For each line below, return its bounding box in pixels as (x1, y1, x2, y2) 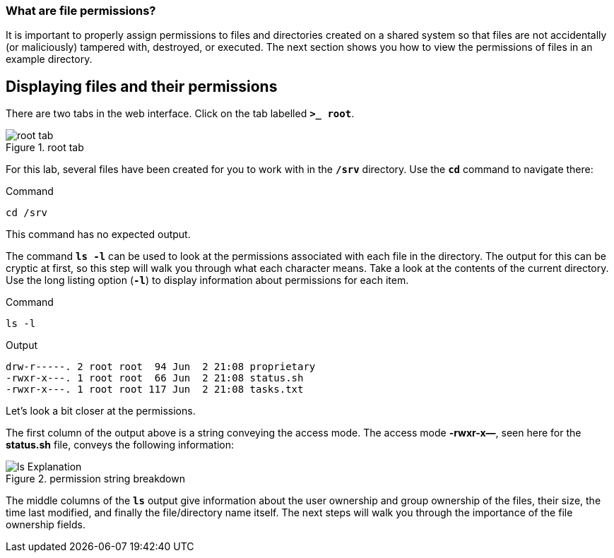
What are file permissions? (6, 4, 156, 18)
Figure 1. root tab (6, 141, 84, 154)
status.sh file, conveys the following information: (6, 439, 235, 451)
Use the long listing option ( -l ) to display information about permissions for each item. (6, 274, 409, 287)
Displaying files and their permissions (6, 77, 278, 95)
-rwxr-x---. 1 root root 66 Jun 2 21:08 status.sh (6, 372, 304, 384)
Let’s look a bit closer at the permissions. (6, 405, 196, 417)
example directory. (6, 53, 93, 66)
